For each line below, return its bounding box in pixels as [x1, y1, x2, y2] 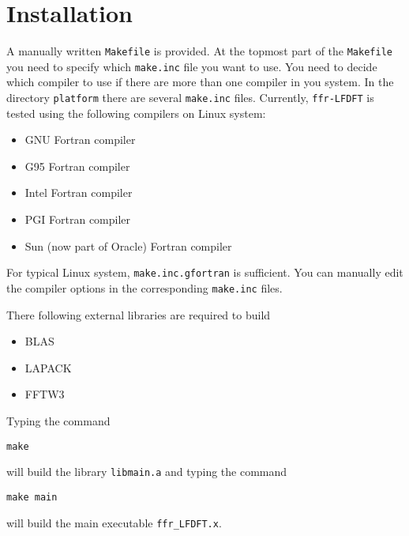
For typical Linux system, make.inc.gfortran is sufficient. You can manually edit [6, 264, 403, 281]
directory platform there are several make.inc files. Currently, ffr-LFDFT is [6, 89, 374, 106]
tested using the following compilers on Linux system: [6, 104, 266, 121]
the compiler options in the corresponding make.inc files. [6, 279, 283, 296]
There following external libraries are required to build [6, 306, 271, 323]
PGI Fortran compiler [24, 211, 131, 228]
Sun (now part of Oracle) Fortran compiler [24, 237, 232, 254]
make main [6, 491, 58, 503]
